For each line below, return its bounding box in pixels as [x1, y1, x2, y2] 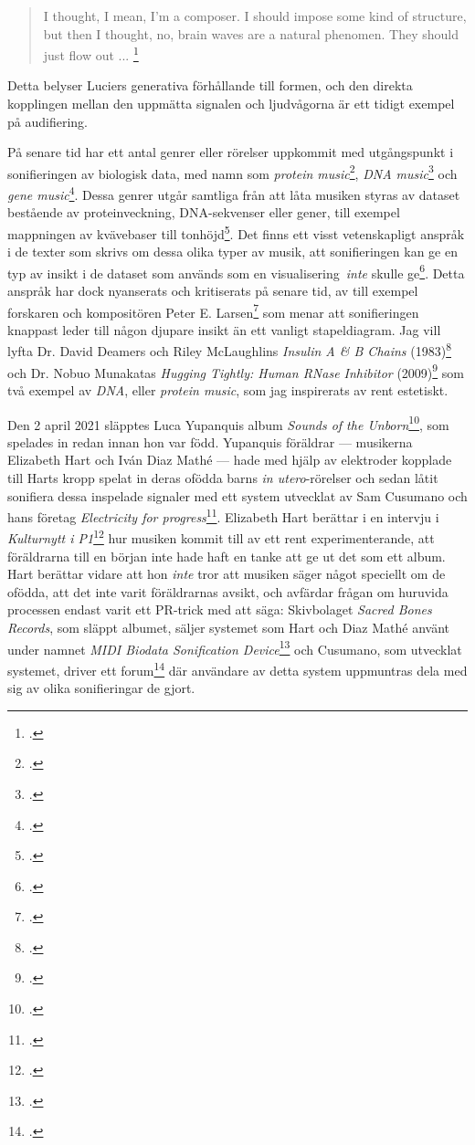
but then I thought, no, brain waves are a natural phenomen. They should [43, 24, 459, 43]
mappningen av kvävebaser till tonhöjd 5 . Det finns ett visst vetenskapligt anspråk [7, 221, 465, 243]
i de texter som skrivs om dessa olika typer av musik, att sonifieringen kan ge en [7, 242, 458, 261]
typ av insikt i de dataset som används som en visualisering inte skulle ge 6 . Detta [7, 260, 465, 282]
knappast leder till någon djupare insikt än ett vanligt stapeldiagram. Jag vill [7, 320, 441, 339]
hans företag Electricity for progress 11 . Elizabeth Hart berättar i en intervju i [7, 505, 439, 526]
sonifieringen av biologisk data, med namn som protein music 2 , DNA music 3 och [7, 161, 458, 183]
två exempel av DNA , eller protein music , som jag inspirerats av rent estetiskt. [7, 380, 449, 399]
